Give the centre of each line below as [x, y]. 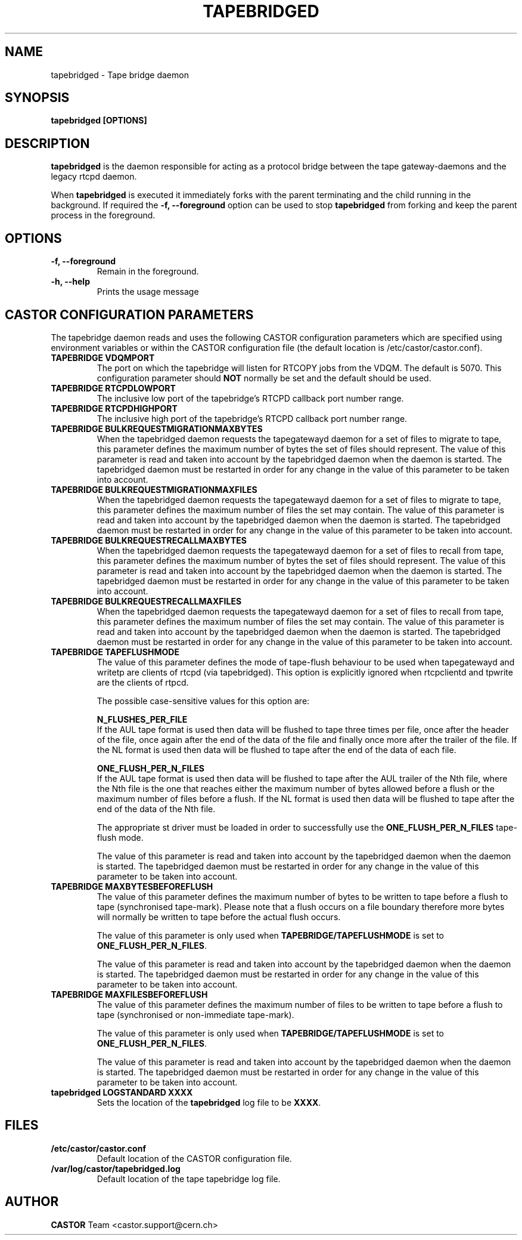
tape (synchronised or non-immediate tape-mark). [195, 1014]
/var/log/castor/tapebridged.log [116, 1168]
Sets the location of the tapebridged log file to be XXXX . [209, 1102]
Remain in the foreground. [148, 272]
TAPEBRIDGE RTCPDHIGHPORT [114, 408]
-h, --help [70, 282]
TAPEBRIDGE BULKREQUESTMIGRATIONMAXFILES [154, 489]
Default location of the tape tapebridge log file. [189, 1179]
